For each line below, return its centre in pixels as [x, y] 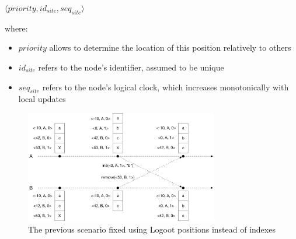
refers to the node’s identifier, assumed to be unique [131, 67]
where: [16, 28]
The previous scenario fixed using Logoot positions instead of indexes [152, 229]
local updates [42, 99]
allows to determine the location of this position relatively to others [170, 48]
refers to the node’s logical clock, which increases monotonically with [166, 87]
